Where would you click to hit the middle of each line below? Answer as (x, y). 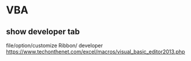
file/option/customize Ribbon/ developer (55, 45)
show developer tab (43, 32)
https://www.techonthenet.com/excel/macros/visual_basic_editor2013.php (95, 52)
